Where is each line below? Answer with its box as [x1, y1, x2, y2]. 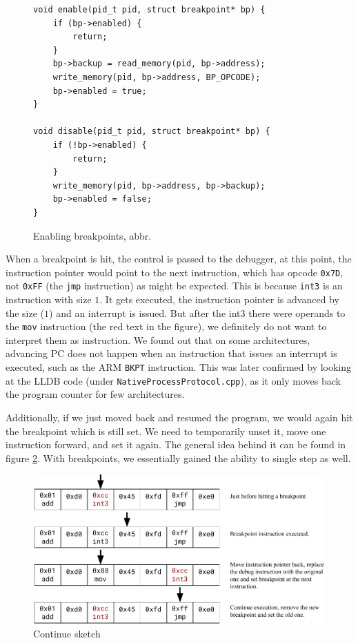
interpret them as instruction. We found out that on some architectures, [6, 332, 310, 347]
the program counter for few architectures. [6, 387, 185, 401]
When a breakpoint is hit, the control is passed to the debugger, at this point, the [6, 251, 352, 266]
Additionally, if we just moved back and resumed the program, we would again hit [6, 410, 353, 424]
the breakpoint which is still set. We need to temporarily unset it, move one [6, 423, 326, 438]
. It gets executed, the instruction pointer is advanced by [99, 292, 339, 306]
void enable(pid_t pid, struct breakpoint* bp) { [33, 5, 266, 15]
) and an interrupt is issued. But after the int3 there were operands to [49, 305, 346, 320]
